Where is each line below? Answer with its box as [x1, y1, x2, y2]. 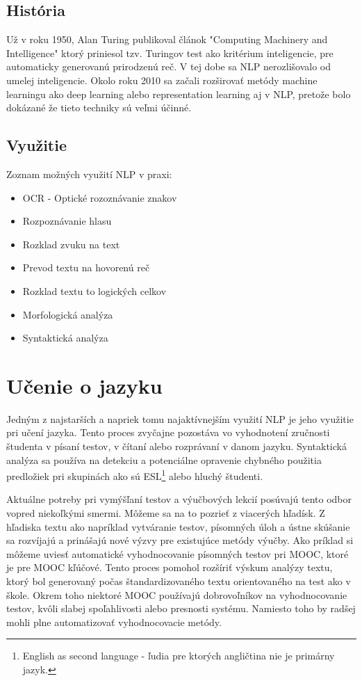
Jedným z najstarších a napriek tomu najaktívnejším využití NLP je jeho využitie [6, 411, 354, 426]
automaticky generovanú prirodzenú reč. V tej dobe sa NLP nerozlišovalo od [6, 59, 331, 74]
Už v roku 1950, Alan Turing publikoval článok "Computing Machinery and [6, 32, 328, 47]
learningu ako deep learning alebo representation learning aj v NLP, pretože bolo [6, 86, 351, 101]
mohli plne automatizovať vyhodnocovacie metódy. [6, 614, 222, 629]
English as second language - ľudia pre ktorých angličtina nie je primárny [22, 648, 335, 663]
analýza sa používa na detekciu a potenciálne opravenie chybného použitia [6, 452, 322, 467]
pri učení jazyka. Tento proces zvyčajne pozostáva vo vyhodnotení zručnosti [6, 425, 330, 440]
